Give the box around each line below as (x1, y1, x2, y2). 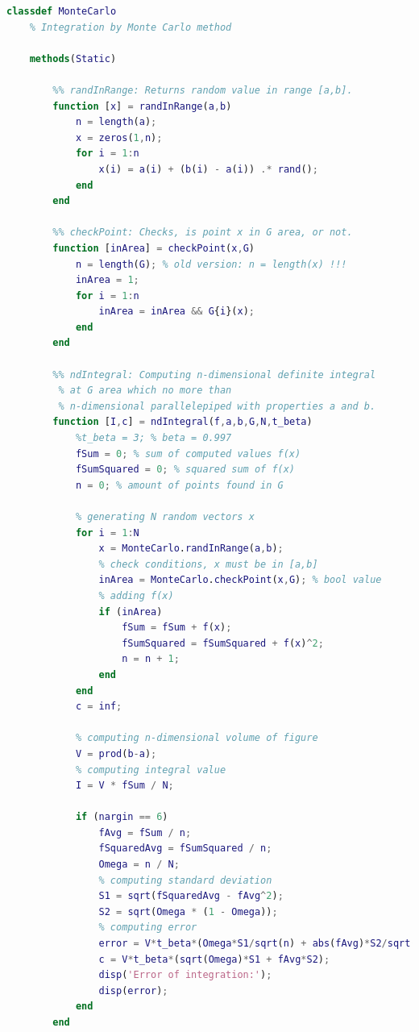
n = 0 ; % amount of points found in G (75, 479, 284, 491)
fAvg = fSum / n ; (98, 826, 192, 838)
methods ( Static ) (29, 52, 117, 64)
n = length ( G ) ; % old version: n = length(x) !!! (75, 258, 347, 270)
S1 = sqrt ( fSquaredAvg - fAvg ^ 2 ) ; (98, 890, 284, 902)
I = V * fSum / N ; (75, 780, 174, 792)
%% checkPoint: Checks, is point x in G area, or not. (52, 227, 353, 239)
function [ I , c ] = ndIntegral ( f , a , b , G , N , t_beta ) (52, 416, 313, 428)
